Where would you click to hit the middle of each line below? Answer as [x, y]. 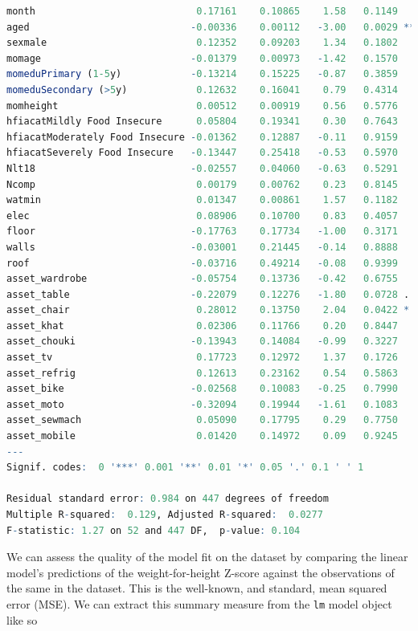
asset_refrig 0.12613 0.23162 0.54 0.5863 [202, 373]
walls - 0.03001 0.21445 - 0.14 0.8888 [202, 247]
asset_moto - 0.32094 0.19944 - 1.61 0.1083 [202, 404]
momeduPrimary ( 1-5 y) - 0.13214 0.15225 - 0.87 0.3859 [202, 74]
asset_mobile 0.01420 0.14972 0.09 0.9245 [202, 436]
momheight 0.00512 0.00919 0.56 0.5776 [202, 106]
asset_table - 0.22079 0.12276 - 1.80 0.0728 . [208, 294]
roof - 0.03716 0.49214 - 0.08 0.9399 [202, 263]
